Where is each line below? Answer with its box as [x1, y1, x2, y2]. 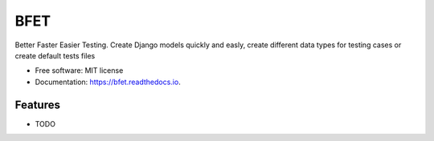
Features [14, 98, 60, 111]
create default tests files [14, 50, 96, 60]
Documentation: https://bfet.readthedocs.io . [35, 77, 181, 87]
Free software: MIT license [35, 66, 124, 75]
